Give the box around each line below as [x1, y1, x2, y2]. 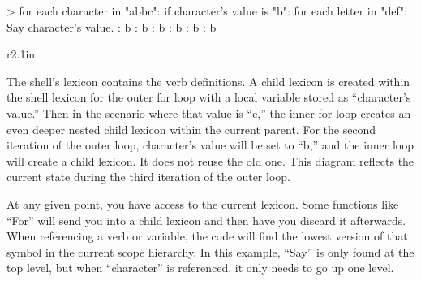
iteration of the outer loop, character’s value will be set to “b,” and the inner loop [6, 136, 415, 153]
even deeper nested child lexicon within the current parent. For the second [6, 120, 376, 137]
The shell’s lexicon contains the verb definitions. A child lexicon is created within [6, 72, 410, 89]
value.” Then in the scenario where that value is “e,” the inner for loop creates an [6, 104, 411, 121]
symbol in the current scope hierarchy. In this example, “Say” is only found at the [6, 243, 415, 260]
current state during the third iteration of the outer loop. [6, 168, 290, 185]
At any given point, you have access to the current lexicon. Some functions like [6, 195, 399, 212]
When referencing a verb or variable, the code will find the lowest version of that [6, 227, 408, 244]
